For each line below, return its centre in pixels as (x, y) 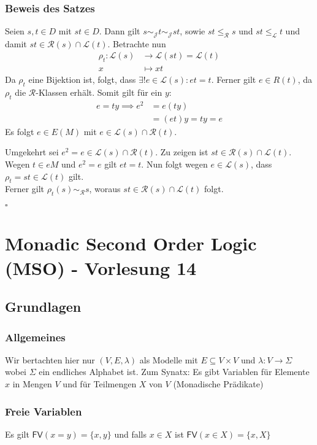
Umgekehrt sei (32, 152)
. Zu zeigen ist (182, 152)
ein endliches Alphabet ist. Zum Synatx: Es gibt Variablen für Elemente (174, 372)
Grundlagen (43, 307)
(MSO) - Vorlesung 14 (101, 267)
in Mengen (32, 383)
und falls (130, 434)
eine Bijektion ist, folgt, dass (82, 79)
